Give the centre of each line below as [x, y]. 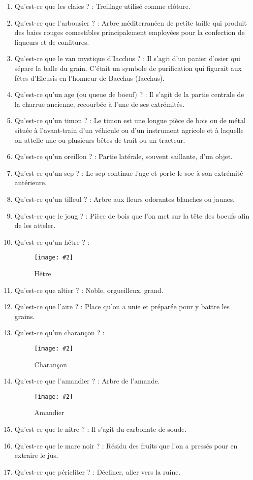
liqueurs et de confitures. [52, 42]
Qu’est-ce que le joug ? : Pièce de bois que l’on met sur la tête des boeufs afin [132, 215]
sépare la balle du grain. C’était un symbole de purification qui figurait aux [128, 68]
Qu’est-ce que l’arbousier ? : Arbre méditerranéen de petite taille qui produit [131, 22]
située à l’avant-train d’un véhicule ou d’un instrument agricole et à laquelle [129, 130]
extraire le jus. [36, 455]
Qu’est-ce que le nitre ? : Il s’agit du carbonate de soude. [100, 429]
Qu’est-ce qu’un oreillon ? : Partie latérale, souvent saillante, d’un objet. [124, 156]
